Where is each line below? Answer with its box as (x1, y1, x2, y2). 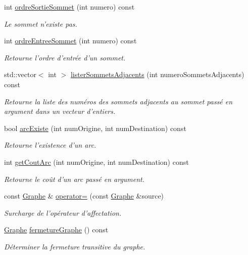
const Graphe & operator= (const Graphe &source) (4, 190, 164, 201)
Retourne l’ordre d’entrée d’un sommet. (4, 52, 126, 62)
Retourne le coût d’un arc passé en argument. (4, 173, 145, 184)
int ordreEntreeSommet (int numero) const (4, 35, 137, 46)
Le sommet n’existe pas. (4, 18, 77, 29)
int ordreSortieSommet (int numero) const (4, 2, 135, 12)
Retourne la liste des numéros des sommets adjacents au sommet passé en (4, 96, 233, 106)
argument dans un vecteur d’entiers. (4, 106, 116, 116)
